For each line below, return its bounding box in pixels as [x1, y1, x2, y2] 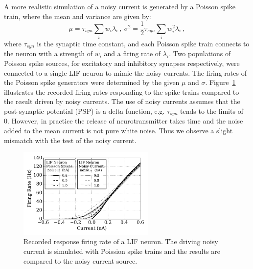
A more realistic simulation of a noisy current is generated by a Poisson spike [4, 1, 236, 11]
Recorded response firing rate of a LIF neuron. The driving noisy [23, 236, 218, 247]
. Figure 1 [205, 77, 236, 87]
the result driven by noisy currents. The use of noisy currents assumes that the [4, 96, 240, 106]
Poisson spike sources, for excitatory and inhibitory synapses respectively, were [4, 58, 240, 68]
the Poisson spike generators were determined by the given [4, 77, 180, 87]
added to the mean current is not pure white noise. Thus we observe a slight [4, 125, 233, 136]
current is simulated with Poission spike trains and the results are [23, 246, 220, 256]
